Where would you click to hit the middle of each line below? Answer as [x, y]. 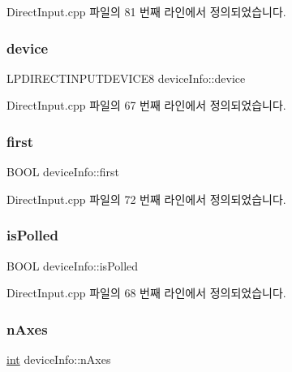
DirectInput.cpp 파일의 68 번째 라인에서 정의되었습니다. [146, 293]
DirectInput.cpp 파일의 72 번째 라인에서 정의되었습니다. [146, 199]
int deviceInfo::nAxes [59, 359]
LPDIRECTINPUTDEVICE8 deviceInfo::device [126, 78]
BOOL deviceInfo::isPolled [73, 265]
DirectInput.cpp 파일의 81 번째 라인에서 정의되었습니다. [146, 11]
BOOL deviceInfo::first [63, 172]
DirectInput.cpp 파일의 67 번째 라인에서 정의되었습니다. [146, 105]
